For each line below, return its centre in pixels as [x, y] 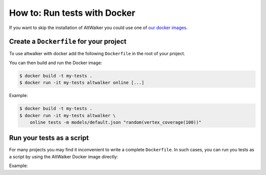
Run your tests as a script [49, 138]
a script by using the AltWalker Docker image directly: [64, 157]
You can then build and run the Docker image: [56, 63]
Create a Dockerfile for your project [68, 42]
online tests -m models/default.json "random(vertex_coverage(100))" [116, 122]
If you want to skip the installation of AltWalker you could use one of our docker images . [99, 28]
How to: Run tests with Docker [72, 13]
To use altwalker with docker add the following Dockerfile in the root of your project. [97, 54]
